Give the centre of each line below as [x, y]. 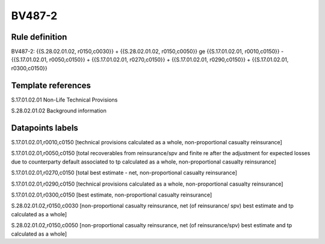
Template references [51, 85]
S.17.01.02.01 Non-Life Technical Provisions [64, 100]
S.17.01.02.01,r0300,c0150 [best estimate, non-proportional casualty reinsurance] [112, 195]
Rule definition [39, 37]
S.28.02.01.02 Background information [59, 111]
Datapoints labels [45, 128]
